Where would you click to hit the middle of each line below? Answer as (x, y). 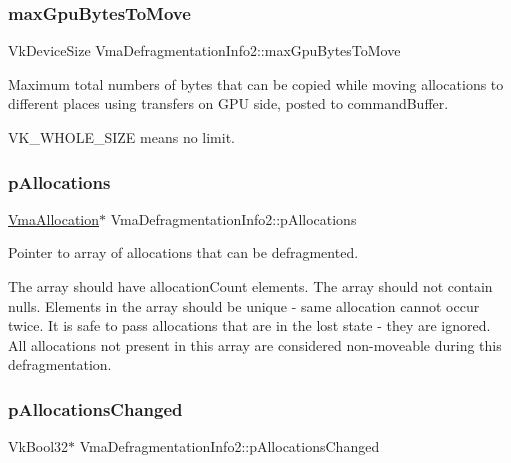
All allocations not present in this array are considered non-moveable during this (255, 344)
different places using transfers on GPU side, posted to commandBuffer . (228, 103)
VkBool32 (38, 446)
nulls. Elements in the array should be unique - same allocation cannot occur (244, 305)
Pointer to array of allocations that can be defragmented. (183, 252)
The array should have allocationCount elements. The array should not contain (250, 286)
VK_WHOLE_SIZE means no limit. (122, 137)
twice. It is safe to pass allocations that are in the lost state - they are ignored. (249, 325)
